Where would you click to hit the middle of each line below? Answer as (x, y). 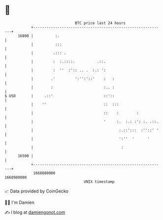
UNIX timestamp (99, 182)
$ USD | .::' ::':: (60, 96)
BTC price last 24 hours (100, 23)
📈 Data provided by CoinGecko (37, 191)
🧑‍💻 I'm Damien (20, 202)
